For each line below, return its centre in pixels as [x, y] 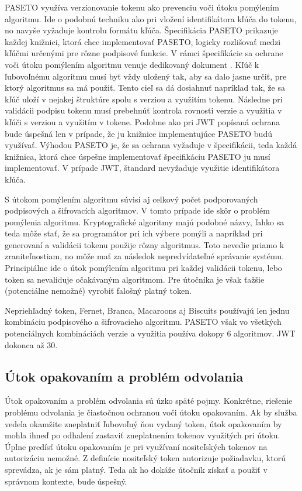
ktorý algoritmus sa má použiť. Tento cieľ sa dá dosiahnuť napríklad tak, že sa [145, 87]
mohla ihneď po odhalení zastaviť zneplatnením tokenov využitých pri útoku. [143, 435]
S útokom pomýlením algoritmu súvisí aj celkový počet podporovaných [131, 199]
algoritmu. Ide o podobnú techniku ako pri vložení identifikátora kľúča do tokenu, [151, 18]
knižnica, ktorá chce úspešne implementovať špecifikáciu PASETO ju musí [138, 156]
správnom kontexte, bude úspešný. [66, 481]
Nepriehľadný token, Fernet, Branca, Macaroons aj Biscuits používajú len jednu [147, 310]
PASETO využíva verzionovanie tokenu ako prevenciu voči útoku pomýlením [142, 7]
